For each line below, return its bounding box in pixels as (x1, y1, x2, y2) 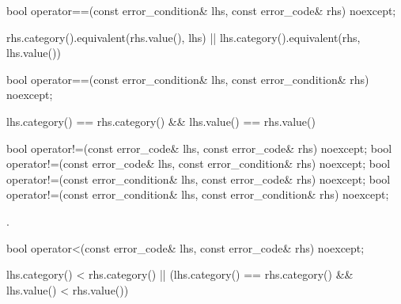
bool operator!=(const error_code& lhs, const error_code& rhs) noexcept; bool (6, 139, 392, 156)
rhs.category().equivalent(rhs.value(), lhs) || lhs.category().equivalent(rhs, (6, 28, 361, 45)
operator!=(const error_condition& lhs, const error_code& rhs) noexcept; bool (6, 170, 391, 187)
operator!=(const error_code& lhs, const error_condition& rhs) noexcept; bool (6, 155, 391, 172)
